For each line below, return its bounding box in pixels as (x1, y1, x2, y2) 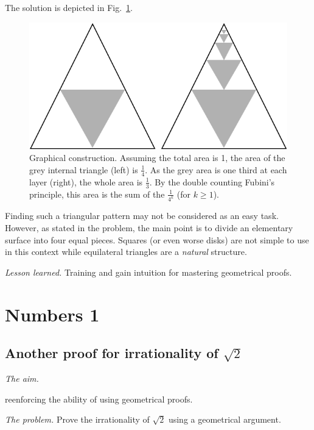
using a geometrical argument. (168, 413, 281, 426)
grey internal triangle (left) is (29, 163, 138, 176)
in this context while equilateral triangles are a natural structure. (5, 245, 247, 258)
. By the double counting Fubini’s (149, 175, 275, 188)
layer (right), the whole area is (29, 175, 143, 188)
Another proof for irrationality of (5, 343, 218, 362)
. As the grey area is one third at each (145, 163, 287, 176)
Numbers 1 (5, 301, 100, 326)
